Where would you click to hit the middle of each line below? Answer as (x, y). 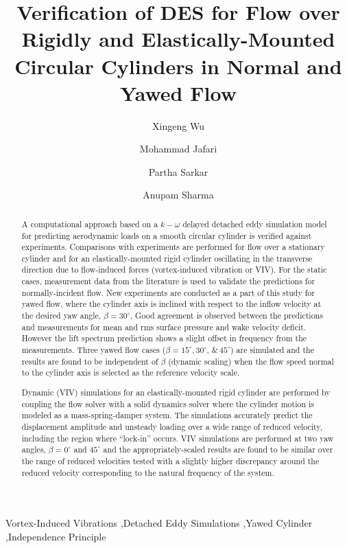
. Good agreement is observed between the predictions (226, 316)
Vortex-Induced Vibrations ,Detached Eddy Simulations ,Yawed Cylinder (159, 523)
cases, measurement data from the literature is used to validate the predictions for (168, 281)
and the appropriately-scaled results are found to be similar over (218, 449)
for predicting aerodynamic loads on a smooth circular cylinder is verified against (167, 235)
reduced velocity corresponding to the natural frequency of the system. (148, 472)
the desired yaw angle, (61, 316)
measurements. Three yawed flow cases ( (94, 350)
